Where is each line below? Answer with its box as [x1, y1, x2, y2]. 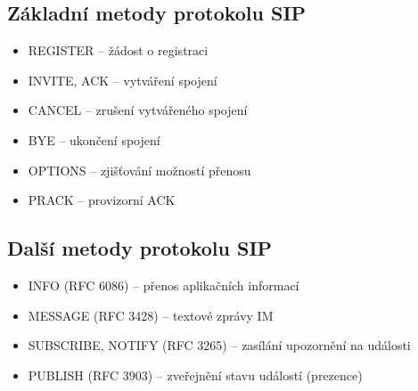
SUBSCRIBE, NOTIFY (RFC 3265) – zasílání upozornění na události [28, 336, 411, 354]
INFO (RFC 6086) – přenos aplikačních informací [28, 275, 299, 294]
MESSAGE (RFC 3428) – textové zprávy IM [28, 305, 274, 324]
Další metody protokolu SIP [7, 234, 273, 262]
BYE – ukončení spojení [28, 130, 160, 149]
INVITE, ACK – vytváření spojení [28, 70, 217, 89]
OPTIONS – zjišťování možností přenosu [28, 160, 251, 179]
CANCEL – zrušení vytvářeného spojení [28, 101, 248, 119]
